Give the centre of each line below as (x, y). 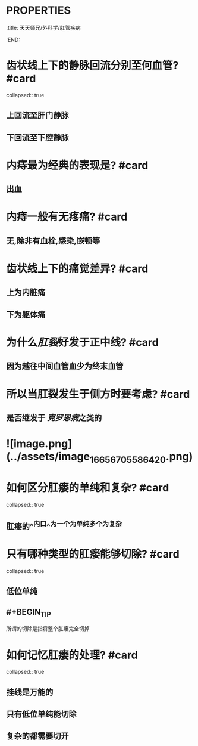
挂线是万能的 (30, 692)
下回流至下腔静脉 (37, 137)
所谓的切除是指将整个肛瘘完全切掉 (48, 629)
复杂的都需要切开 (37, 736)
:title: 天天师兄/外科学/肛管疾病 (44, 27)
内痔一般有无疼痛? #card (67, 217)
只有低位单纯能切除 (41, 714)
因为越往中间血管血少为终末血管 (65, 366)
